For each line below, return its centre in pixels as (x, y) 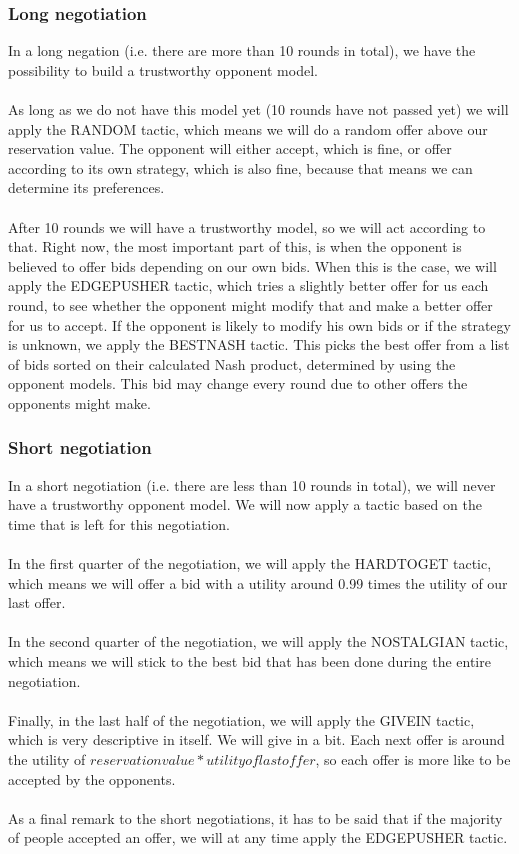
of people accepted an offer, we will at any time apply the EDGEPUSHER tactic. (258, 837)
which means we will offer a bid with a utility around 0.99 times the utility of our (258, 582)
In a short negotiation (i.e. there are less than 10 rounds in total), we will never (252, 484)
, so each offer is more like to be (413, 759)
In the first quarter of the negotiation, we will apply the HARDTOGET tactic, (250, 563)
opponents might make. (79, 402)
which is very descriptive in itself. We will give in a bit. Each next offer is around (256, 739)
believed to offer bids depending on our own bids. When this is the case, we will (252, 265)
